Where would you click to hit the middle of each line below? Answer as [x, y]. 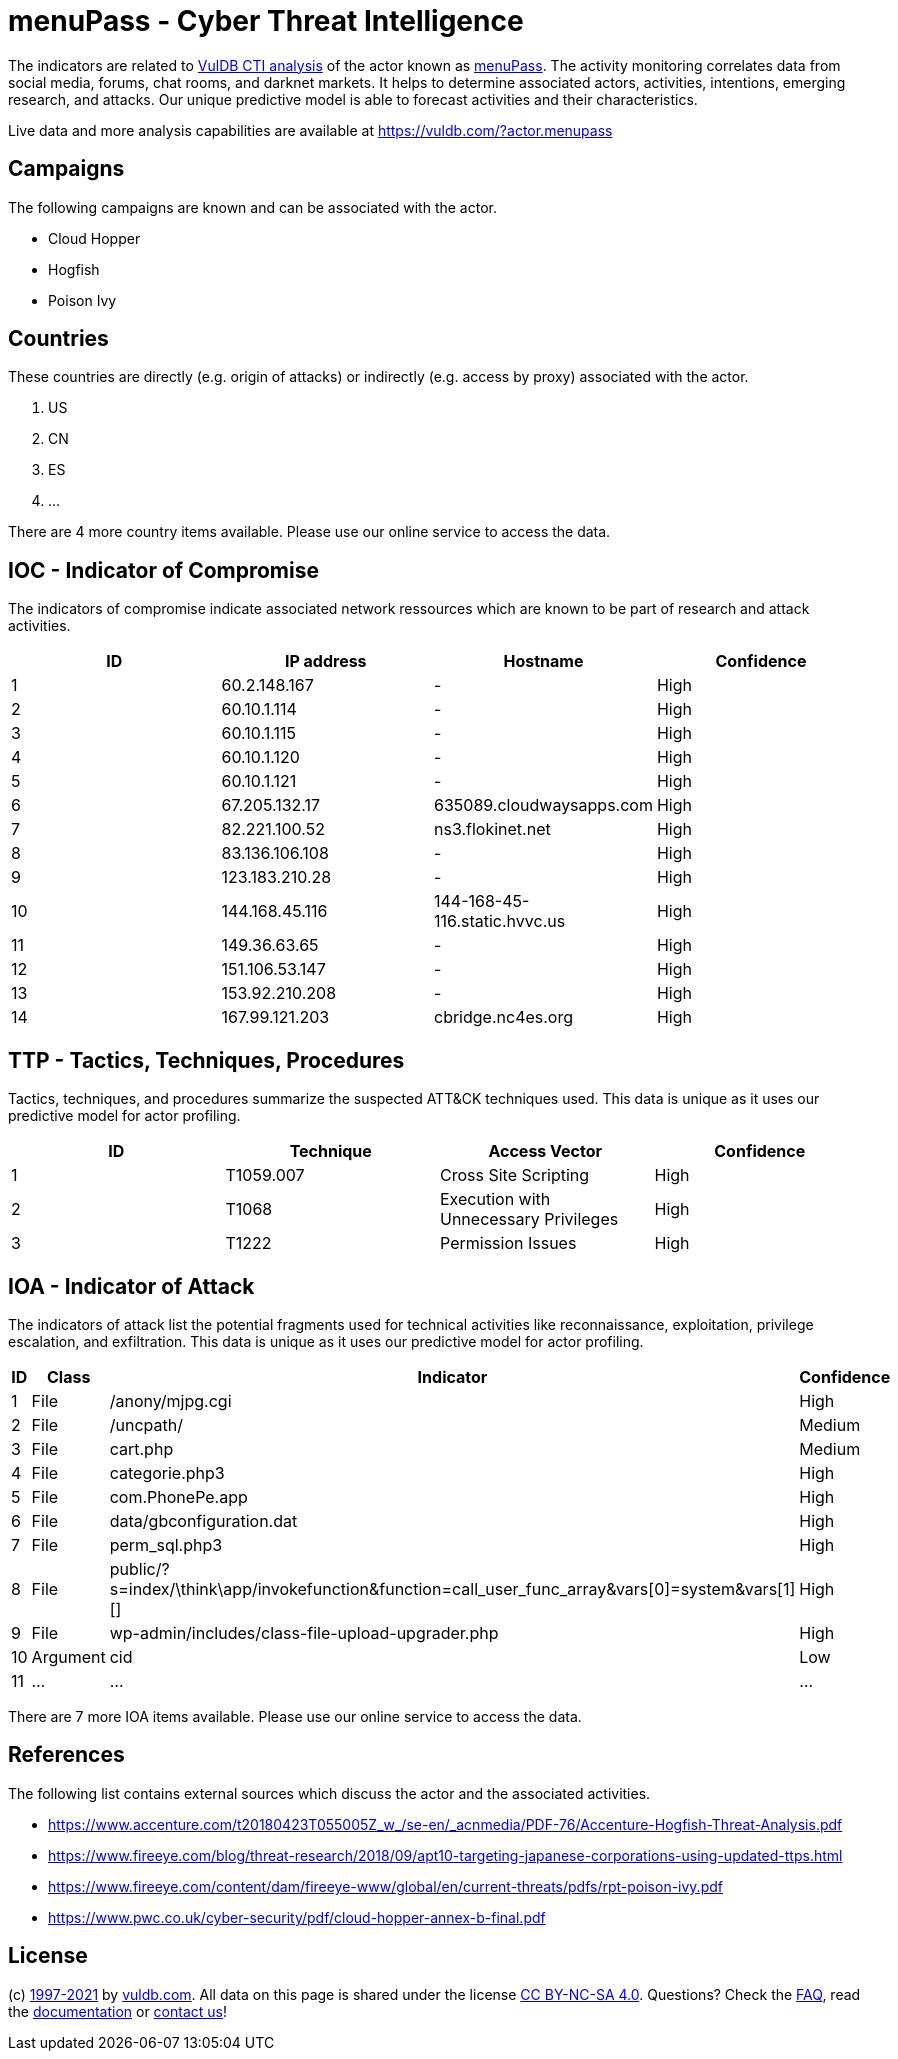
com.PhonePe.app [178, 1496]
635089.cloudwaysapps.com [543, 805]
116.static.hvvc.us [500, 921]
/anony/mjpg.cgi [170, 1400]
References [66, 1755]
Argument [68, 1656]
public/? [139, 1568]
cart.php [141, 1448]
